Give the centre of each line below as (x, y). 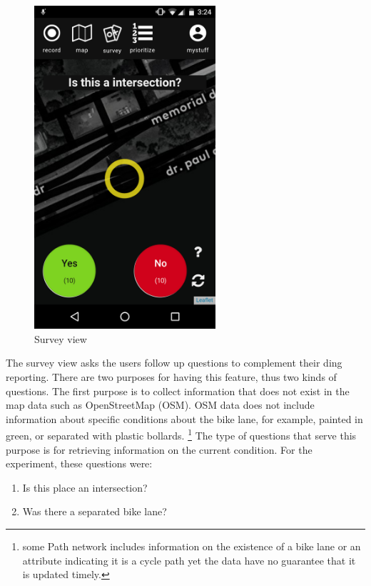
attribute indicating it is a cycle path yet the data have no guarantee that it (189, 560)
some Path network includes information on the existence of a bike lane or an (192, 546)
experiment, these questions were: (79, 463)
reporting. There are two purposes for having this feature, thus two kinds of (171, 377)
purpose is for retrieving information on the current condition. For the (159, 449)
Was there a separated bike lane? (95, 511)
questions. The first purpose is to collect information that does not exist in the (178, 391)
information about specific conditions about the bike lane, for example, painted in (184, 418)
